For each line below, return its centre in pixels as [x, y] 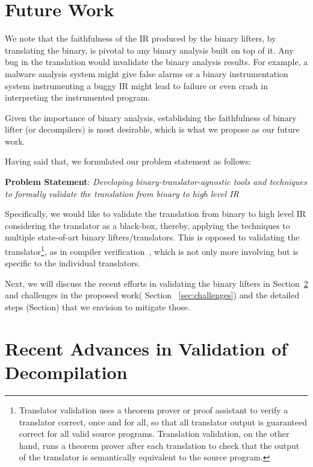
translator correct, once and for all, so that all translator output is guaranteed [163, 422]
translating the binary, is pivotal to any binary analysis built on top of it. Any [149, 50]
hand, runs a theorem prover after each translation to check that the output [159, 445]
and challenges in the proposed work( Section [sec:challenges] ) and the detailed [152, 295]
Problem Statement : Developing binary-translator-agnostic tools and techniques [156, 182]
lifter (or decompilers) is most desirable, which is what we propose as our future [152, 129]
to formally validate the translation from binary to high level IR [122, 193]
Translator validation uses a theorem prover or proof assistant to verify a [153, 409]
